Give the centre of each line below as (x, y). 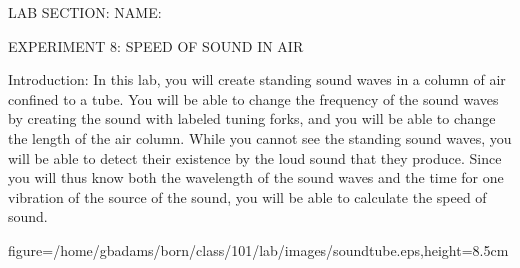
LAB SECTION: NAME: (85, 12)
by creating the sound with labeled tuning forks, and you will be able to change (252, 118)
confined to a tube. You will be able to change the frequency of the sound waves (253, 98)
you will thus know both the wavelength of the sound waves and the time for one (256, 177)
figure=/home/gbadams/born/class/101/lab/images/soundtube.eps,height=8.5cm (258, 249)
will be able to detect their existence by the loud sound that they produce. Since (255, 157)
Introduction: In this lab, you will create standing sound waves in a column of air (257, 79)
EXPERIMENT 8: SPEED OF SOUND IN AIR (156, 45)
